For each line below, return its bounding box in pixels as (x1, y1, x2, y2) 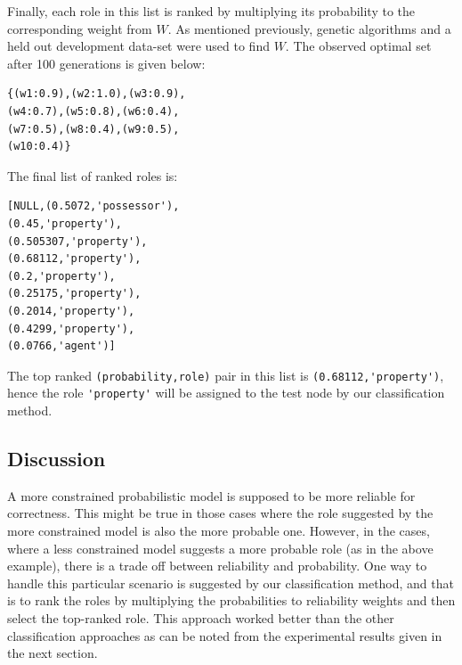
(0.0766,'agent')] (7, 340, 116, 353)
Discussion (7, 444, 106, 472)
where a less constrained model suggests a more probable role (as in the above (7, 538, 434, 557)
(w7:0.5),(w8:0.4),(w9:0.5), (7, 122, 180, 135)
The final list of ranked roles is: (7, 166, 178, 185)
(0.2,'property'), (7, 269, 116, 283)
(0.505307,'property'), (7, 234, 148, 248)
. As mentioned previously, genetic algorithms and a (167, 19, 451, 37)
